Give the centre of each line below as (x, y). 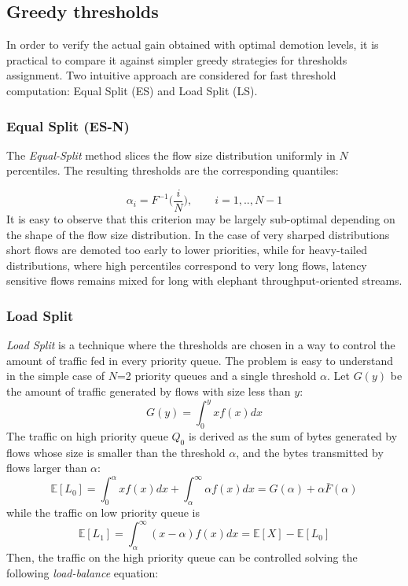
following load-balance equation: (83, 572)
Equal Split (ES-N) (68, 125)
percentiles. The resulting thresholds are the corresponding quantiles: (173, 170)
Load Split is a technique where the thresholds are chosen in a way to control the (201, 345)
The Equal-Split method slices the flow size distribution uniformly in (171, 155)
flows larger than (47, 468)
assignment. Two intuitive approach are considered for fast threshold (171, 75)
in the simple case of (55, 376)
